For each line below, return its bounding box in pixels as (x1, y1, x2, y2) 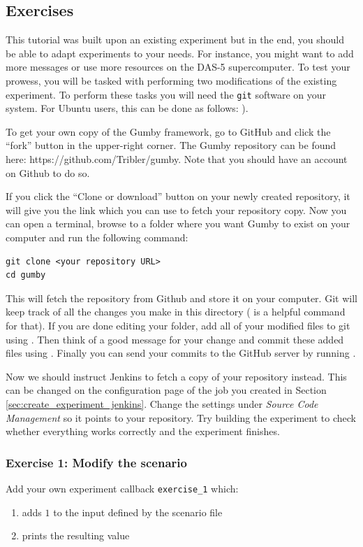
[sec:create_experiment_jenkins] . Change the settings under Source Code (6, 396, 318, 411)
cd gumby (6, 270, 46, 280)
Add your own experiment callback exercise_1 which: (6, 481, 239, 495)
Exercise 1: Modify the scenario (6, 453, 187, 471)
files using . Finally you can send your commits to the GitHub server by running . (6, 346, 356, 360)
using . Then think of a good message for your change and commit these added (6, 332, 344, 346)
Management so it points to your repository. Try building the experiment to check (6, 410, 356, 425)
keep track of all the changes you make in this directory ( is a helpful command (6, 304, 346, 319)
